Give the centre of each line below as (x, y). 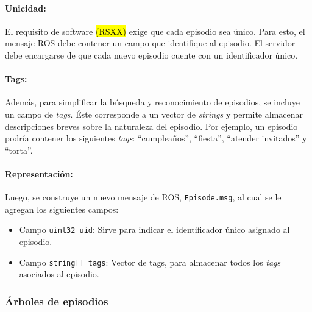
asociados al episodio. (59, 274)
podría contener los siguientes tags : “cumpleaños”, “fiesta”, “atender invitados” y (156, 138)
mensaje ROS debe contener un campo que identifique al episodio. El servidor (150, 43)
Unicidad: (26, 8)
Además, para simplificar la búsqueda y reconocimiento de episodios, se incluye (152, 102)
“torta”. (19, 150)
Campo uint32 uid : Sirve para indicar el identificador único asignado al (154, 229)
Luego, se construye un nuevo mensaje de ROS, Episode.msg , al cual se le (143, 197)
